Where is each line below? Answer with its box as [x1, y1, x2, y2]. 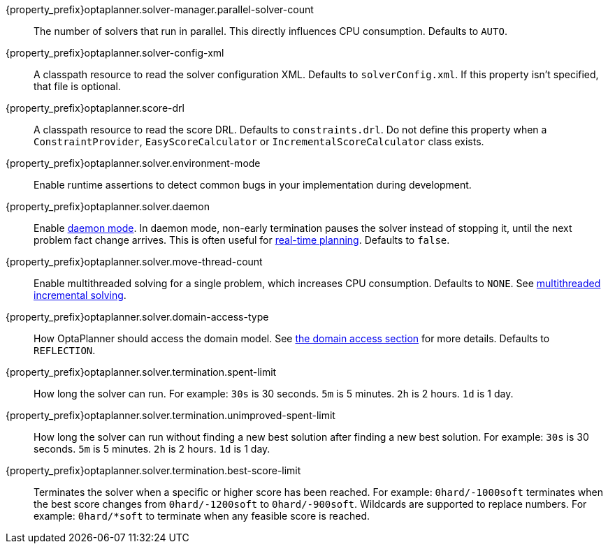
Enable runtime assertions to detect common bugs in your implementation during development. [34, 179, 472, 191]
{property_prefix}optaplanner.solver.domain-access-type [6, 311, 269, 323]
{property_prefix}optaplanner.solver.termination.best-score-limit [6, 464, 301, 476]
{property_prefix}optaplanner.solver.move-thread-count [6, 256, 263, 268]
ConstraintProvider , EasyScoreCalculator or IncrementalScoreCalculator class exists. [34, 136, 484, 147]
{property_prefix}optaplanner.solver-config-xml [6, 47, 224, 59]
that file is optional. [34, 80, 121, 92]
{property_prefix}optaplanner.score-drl [6, 102, 184, 114]
